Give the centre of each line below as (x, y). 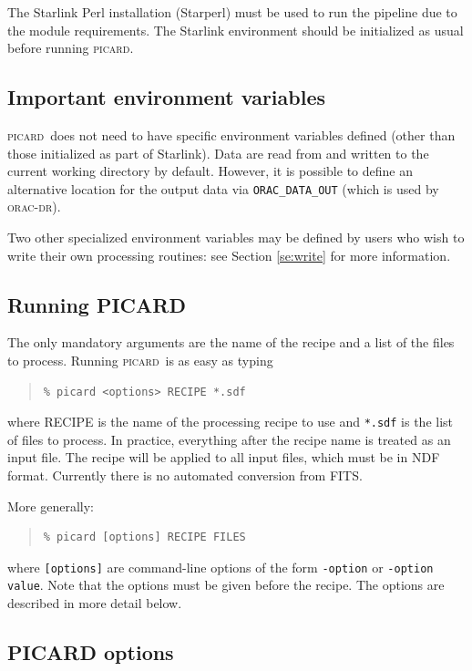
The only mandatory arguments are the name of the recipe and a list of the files (231, 342)
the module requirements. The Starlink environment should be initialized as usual (236, 30)
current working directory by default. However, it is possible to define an (210, 171)
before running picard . (71, 48)
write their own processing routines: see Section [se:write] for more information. (229, 255)
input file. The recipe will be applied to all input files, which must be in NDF (224, 457)
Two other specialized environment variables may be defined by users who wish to (236, 237)
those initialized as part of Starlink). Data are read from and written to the (218, 153)
